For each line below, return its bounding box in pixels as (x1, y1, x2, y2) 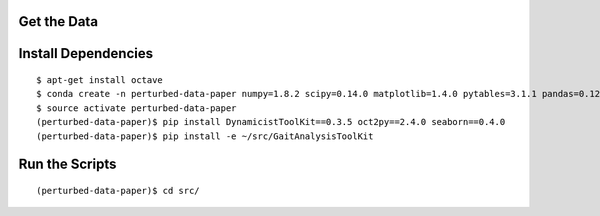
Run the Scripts (18, 156, 117, 173)
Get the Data (18, 13, 99, 30)
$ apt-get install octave (36, 75, 164, 86)
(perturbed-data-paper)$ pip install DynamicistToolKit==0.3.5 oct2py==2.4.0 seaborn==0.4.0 (36, 116, 506, 128)
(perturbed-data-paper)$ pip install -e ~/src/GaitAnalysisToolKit (36, 130, 374, 142)
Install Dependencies (18, 45, 154, 62)
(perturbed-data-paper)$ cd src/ (36, 185, 200, 196)
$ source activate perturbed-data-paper (36, 102, 237, 114)
